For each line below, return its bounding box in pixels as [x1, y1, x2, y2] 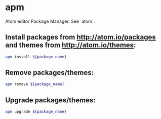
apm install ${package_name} [5, 54, 67, 59]
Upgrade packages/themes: [5, 96, 96, 104]
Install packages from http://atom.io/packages [5, 33, 156, 42]
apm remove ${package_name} [5, 82, 65, 87]
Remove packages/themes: [5, 68, 94, 77]
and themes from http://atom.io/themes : [5, 41, 136, 50]
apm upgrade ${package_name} [5, 109, 67, 114]
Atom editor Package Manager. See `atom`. [5, 18, 95, 24]
